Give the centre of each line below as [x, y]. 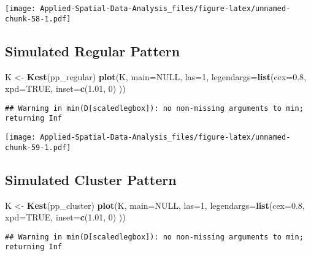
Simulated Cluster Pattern [91, 179]
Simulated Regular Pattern [93, 51]
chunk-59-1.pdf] [38, 147]
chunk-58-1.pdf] [38, 19]
